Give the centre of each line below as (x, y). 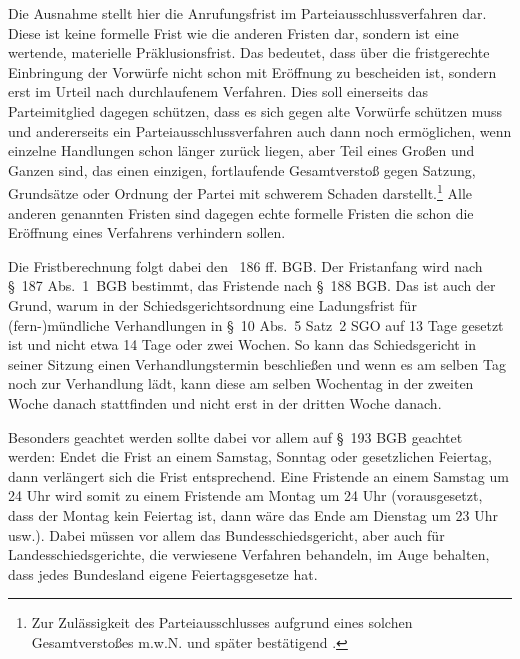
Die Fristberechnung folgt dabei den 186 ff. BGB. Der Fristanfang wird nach (245, 265)
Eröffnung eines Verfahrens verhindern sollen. (147, 232)
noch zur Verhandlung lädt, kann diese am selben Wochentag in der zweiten (241, 383)
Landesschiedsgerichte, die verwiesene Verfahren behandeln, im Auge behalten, (249, 554)
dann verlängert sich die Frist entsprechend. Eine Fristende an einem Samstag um (258, 475)
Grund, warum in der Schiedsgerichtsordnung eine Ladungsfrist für (212, 304)
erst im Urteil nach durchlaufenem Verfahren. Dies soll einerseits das (218, 91)
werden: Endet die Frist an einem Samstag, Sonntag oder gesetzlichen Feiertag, (250, 456)
